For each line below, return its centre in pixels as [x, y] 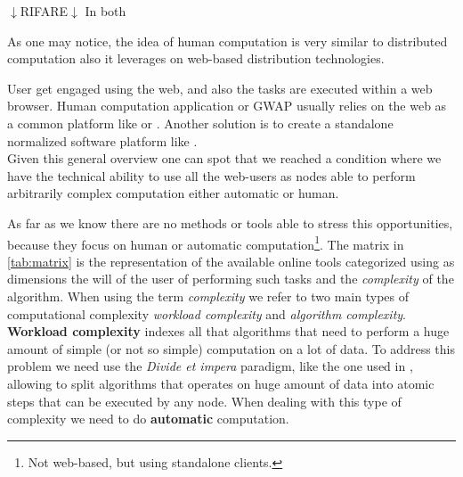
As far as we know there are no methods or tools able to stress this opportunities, [230, 222]
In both [106, 11]
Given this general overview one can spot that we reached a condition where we [224, 158]
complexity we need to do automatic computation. [148, 419]
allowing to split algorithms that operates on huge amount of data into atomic [221, 383]
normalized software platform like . [102, 140]
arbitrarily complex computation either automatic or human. [173, 193]
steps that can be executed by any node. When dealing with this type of [204, 401]
